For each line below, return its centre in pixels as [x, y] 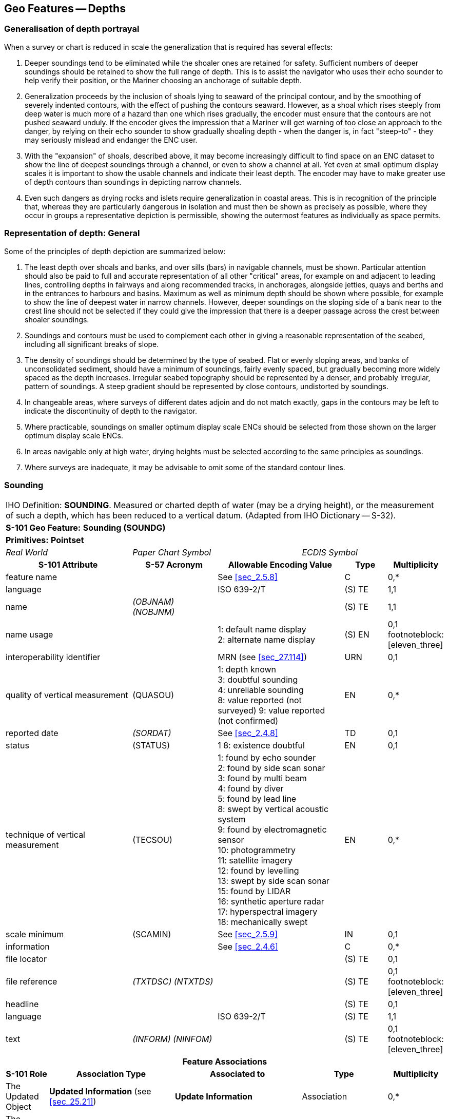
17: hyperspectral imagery [268, 912]
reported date [32, 733]
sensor [231, 840]
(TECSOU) [152, 840]
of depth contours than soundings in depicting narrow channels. [133, 182]
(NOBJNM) [154, 612]
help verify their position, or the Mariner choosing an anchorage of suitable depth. [163, 80]
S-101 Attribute [68, 565]
